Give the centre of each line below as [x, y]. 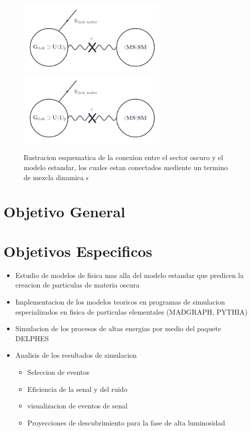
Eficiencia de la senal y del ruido [77, 389]
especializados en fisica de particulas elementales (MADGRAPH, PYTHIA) [131, 311]
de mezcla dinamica [54, 177]
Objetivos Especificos [78, 251]
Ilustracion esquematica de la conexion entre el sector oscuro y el [123, 157]
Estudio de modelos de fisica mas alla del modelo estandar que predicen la [130, 275]
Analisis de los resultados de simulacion [76, 355]
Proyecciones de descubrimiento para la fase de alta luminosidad [126, 422]
